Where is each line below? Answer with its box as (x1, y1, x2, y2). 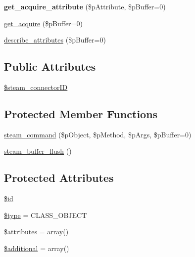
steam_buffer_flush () (4, 146, 72, 156)
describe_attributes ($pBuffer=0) (4, 35, 106, 45)
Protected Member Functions (4, 106, 158, 121)
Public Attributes (4, 59, 96, 74)
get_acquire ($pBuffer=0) (4, 18, 83, 28)
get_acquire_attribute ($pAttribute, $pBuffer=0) (4, 1, 166, 11)
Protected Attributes (4, 170, 114, 185)
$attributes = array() (4, 226, 69, 237)
